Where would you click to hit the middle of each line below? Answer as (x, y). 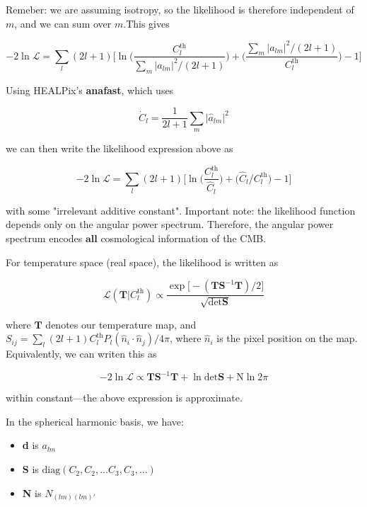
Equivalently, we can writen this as (81, 354)
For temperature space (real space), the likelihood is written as (142, 262)
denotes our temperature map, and (121, 324)
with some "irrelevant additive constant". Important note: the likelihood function (181, 210)
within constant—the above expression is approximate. (124, 398)
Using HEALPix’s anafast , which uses (90, 90)
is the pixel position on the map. (287, 338)
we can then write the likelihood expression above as (120, 148)
